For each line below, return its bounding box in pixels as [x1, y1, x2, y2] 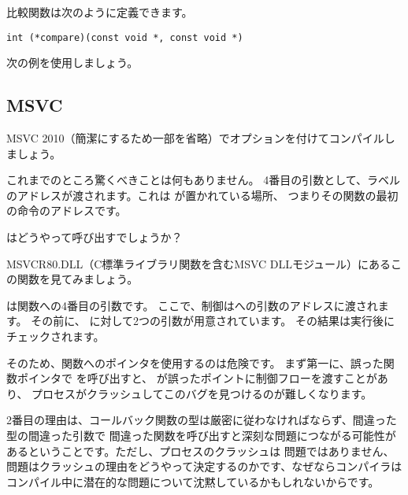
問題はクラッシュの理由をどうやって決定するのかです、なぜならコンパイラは [6, 458, 402, 475]
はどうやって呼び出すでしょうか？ [6, 229, 183, 246]
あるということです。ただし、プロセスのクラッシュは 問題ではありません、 [6, 442, 395, 459]
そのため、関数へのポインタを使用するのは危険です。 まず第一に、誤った [6, 354, 384, 371]
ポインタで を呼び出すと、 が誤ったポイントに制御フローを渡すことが [17, 370, 377, 386]
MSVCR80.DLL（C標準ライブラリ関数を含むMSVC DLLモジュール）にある [6, 255, 391, 272]
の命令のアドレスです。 [6, 202, 127, 219]
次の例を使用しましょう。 [6, 54, 139, 71]
